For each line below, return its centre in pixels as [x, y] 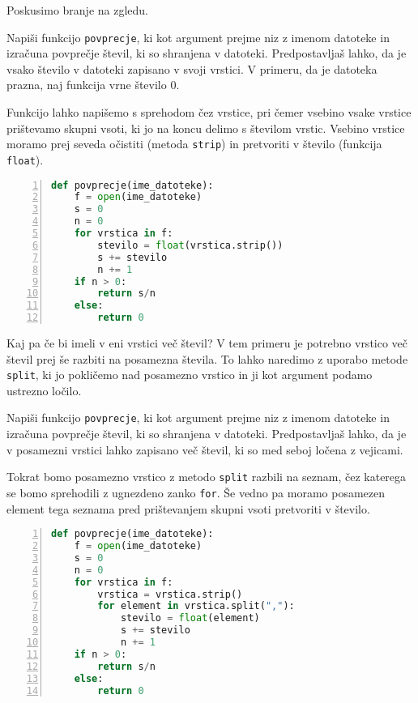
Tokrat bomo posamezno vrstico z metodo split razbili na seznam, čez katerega [207, 477]
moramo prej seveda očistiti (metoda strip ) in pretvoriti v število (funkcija [194, 144]
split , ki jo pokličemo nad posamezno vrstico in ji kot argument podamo [190, 375]
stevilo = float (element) [190, 618]
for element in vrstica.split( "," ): [196, 606]
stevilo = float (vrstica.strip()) [190, 245]
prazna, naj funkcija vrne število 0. [93, 85]
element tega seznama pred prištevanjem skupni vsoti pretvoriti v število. [188, 508]
